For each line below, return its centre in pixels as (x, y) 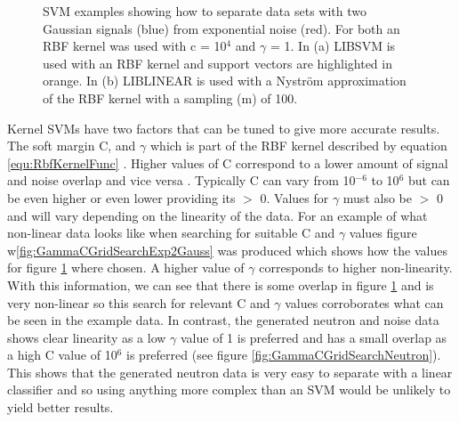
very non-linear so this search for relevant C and (139, 302)
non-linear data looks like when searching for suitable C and (171, 233)
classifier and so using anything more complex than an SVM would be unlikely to (229, 390)
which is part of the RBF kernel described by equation (298, 146)
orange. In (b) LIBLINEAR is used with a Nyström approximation (225, 81)
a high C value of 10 (62, 355)
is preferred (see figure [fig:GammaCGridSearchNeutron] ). (284, 355)
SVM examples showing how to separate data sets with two (205, 11)
